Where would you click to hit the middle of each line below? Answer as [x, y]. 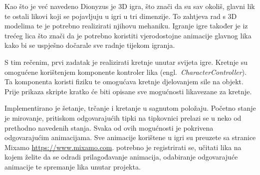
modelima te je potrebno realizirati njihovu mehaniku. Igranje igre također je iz [126, 26]
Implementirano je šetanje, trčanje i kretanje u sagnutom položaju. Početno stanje [130, 108]
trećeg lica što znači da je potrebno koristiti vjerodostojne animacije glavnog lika [128, 35]
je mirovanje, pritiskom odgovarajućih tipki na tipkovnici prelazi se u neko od [123, 117]
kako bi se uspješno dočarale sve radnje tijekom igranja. [90, 45]
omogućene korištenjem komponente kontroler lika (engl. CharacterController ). [126, 72]
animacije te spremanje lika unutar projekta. [73, 166]
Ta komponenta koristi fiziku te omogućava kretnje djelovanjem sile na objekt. [124, 82]
